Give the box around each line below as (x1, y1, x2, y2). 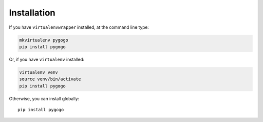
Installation (9, 7, 56, 18)
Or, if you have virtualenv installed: (9, 56, 85, 62)
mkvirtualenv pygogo (19, 37, 68, 43)
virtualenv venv (19, 70, 58, 75)
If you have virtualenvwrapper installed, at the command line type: (9, 24, 149, 30)
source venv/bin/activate (19, 76, 81, 82)
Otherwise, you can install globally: (9, 95, 79, 102)
